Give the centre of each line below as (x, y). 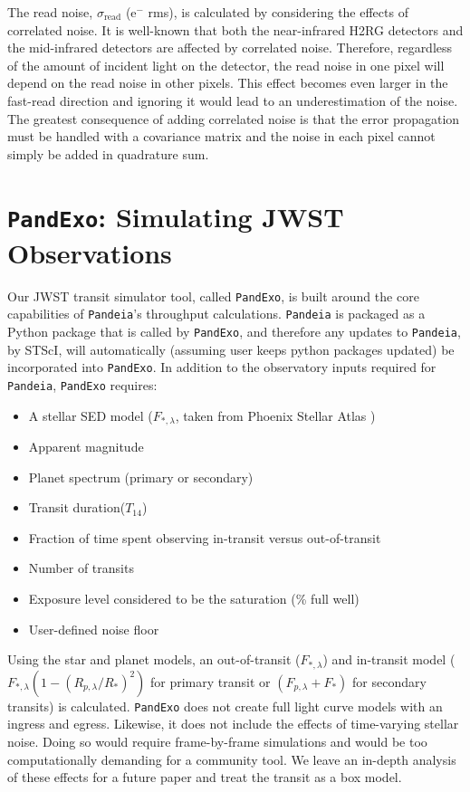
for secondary (389, 681)
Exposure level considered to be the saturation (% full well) (194, 599)
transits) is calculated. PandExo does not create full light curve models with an (225, 706)
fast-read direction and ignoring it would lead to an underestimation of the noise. (233, 100)
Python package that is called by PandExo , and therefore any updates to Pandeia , (234, 332)
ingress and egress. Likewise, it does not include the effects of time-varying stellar (233, 724)
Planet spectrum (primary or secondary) (141, 477)
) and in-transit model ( (389, 659)
